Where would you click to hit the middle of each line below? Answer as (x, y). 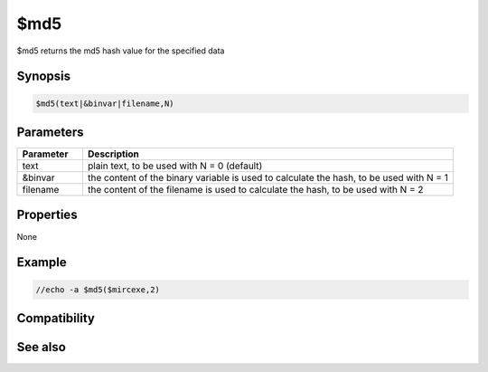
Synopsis (44, 76)
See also (42, 347)
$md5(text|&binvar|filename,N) (105, 103)
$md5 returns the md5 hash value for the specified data (121, 51)
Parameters (50, 132)
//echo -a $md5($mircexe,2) (98, 289)
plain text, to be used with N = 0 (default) (175, 166)
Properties (47, 215)
